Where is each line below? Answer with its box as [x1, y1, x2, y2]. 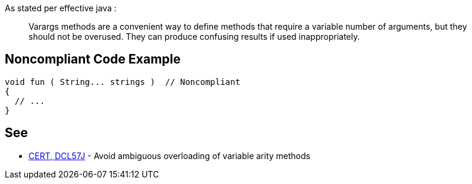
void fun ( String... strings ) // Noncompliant [5, 77, 241, 87]
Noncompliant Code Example [5, 52, 181, 67]
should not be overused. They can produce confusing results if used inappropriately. [29, 31, 360, 42]
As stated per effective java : [5, 3, 117, 13]
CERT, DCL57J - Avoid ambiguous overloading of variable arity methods [29, 150, 310, 161]
